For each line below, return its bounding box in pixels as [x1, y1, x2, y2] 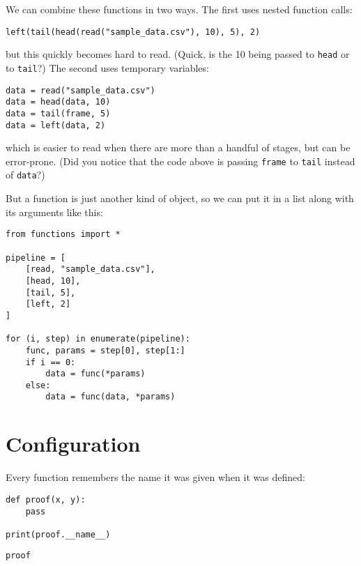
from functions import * [6, 229, 121, 240]
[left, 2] [25, 299, 71, 309]
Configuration [6, 429, 141, 458]
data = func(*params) [45, 369, 146, 379]
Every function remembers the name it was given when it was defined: [6, 470, 305, 484]
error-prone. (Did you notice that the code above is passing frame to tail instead [6, 153, 355, 168]
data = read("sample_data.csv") [6, 85, 155, 95]
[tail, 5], [25, 287, 76, 298]
